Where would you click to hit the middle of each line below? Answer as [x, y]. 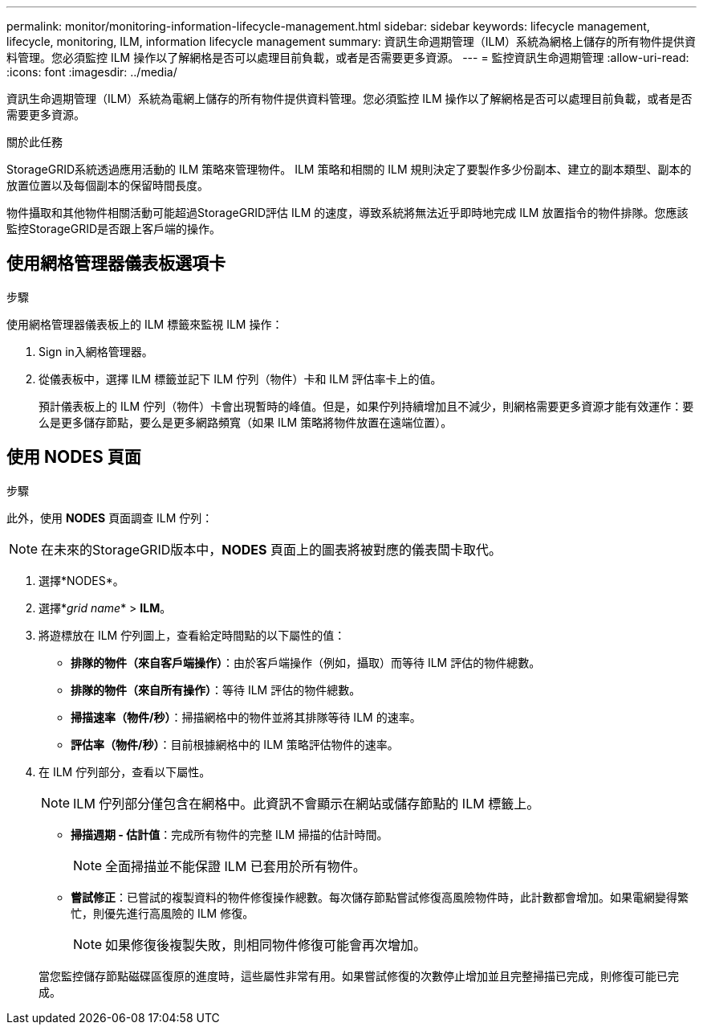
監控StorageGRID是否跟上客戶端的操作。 [114, 229]
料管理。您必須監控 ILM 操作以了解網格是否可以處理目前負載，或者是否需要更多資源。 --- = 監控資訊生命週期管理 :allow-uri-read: [348, 57]
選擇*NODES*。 [81, 580]
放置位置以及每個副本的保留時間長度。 [108, 185]
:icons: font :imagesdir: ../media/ [92, 72]
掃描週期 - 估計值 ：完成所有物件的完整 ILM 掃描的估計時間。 [230, 834]
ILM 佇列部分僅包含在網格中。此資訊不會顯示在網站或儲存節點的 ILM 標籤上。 [307, 803]
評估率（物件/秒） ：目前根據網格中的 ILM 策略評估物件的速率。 [235, 744]
